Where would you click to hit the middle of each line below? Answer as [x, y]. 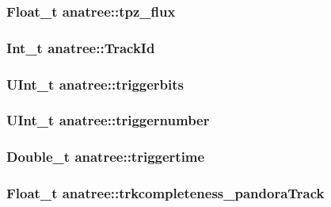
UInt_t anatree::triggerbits [95, 84]
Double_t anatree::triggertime [106, 157]
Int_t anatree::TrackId [81, 47]
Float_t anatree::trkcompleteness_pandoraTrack [165, 193]
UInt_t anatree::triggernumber [108, 120]
